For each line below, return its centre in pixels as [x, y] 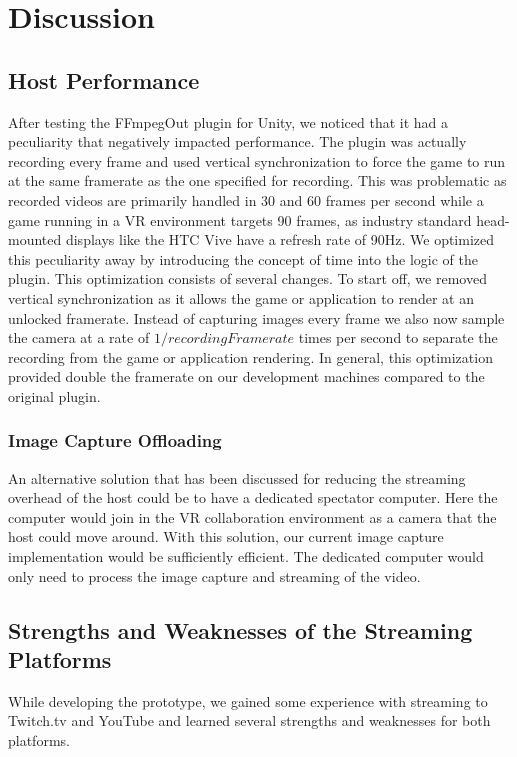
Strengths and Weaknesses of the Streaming [240, 629]
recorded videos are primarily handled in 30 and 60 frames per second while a [246, 199]
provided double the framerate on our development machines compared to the [246, 376]
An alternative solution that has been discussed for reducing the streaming [237, 477]
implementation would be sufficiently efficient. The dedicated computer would [246, 556]
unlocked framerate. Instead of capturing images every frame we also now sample [256, 317]
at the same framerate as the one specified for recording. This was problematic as [257, 180]
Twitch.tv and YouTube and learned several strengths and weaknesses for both [249, 720]
